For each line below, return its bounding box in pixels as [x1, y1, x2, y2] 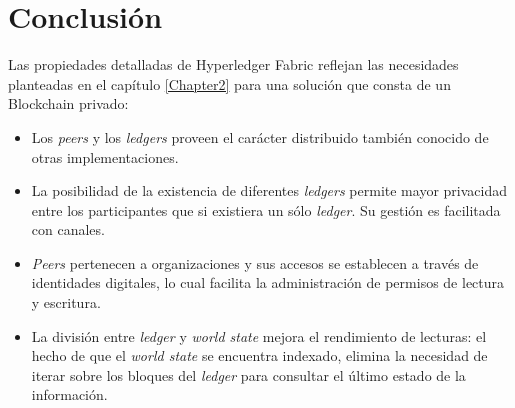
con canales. [31, 219, 105, 240]
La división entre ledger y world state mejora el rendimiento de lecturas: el [31, 325, 487, 346]
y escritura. [31, 292, 101, 313]
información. [31, 384, 108, 405]
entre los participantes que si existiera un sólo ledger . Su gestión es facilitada [31, 199, 501, 220]
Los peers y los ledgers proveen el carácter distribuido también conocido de [31, 126, 489, 147]
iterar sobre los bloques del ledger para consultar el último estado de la [31, 364, 466, 385]
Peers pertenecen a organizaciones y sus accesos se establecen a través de [31, 252, 479, 273]
